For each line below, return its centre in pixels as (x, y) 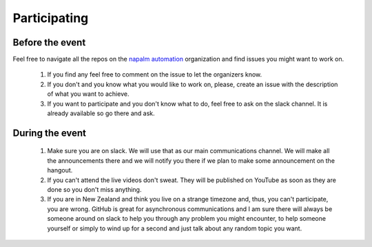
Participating (51, 18)
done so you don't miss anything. (94, 189)
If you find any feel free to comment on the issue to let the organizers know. (155, 75)
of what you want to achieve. (88, 94)
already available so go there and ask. (101, 113)
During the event (49, 133)
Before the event (49, 42)
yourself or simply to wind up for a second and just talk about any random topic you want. (175, 228)
